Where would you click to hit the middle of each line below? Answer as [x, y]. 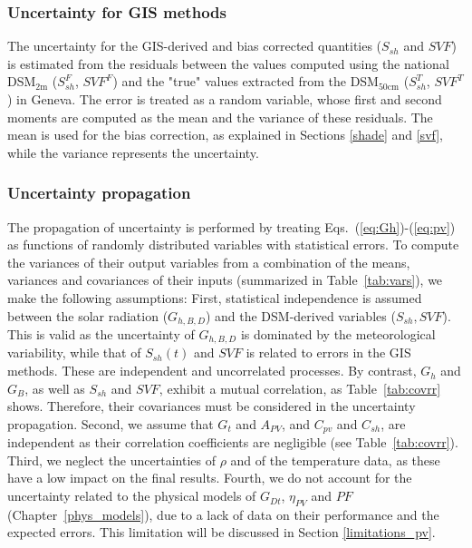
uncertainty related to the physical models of [132, 496]
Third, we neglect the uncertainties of [111, 460]
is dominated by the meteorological [338, 334]
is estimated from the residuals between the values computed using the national [228, 63]
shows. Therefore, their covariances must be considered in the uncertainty [212, 406]
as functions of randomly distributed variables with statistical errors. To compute [233, 245]
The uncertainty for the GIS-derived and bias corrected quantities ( [195, 46]
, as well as [55, 388]
